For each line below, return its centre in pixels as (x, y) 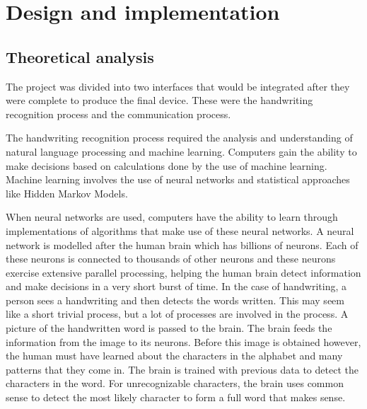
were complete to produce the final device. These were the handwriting (159, 100)
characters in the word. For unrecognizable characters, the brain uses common (175, 383)
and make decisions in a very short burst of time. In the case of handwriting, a (176, 286)
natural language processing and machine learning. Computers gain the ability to (181, 151)
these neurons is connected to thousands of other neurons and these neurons (171, 259)
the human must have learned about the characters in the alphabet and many (174, 356)
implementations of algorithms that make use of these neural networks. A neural (180, 230)
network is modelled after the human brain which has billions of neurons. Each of (182, 244)
